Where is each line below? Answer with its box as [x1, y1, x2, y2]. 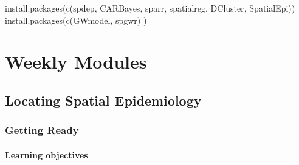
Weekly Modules [5, 49, 147, 74]
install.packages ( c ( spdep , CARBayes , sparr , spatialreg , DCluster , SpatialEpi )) [5, 2, 295, 14]
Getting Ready [5, 123, 79, 138]
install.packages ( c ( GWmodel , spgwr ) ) [5, 13, 147, 26]
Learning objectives [5, 148, 88, 161]
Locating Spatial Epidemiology [5, 90, 202, 109]
